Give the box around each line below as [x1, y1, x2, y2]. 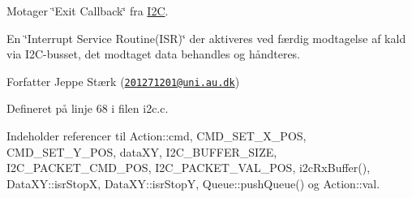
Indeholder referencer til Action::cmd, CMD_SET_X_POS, [6, 127, 307, 144]
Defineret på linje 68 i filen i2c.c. [6, 100, 169, 117]
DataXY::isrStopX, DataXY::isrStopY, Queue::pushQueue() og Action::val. [6, 174, 380, 192]
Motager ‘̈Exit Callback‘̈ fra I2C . [6, 2, 169, 19]
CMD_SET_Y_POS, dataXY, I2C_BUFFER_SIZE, [6, 143, 277, 160]
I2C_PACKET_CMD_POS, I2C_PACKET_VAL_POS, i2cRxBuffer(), [6, 159, 371, 176]
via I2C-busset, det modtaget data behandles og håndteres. [6, 45, 301, 62]
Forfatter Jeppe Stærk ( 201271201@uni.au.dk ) [6, 72, 240, 89]
